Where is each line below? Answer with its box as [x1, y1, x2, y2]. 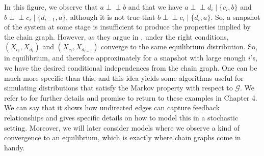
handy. [4, 142, 25, 152]
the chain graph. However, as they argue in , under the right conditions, [4, 31, 229, 42]
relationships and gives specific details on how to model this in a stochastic [4, 112, 239, 122]
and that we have [128, 2, 182, 12]
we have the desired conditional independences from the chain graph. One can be [4, 62, 257, 73]
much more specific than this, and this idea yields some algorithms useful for [4, 72, 244, 83]
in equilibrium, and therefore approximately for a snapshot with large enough [4, 52, 246, 63]
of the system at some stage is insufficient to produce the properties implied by [4, 21, 251, 32]
